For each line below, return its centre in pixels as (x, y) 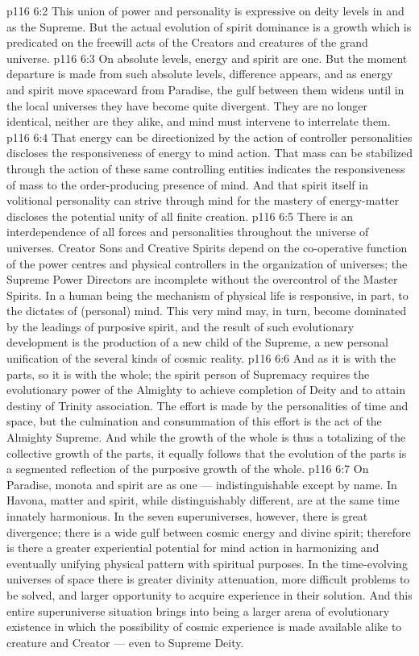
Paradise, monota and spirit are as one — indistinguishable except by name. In (202, 484)
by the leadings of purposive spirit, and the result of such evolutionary (180, 326)
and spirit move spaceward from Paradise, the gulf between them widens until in (205, 89)
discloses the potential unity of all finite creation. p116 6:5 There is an (180, 216)
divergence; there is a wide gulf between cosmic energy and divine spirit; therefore (209, 531)
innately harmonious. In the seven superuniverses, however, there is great (187, 516)
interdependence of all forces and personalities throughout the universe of (188, 232)
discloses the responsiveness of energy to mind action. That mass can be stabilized (210, 153)
